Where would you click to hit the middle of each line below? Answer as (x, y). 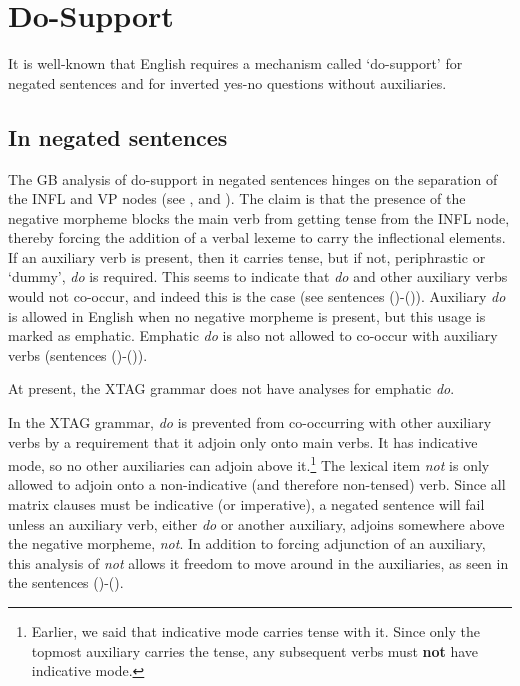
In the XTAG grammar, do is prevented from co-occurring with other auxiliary (250, 422)
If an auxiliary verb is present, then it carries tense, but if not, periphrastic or (247, 256)
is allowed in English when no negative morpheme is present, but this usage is (247, 315)
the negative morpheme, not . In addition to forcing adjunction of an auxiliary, (247, 543)
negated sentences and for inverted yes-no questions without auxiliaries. (227, 82)
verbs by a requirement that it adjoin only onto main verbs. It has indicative (243, 441)
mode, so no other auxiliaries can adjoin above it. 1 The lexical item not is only (249, 463)
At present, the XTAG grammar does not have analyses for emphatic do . (231, 388)
